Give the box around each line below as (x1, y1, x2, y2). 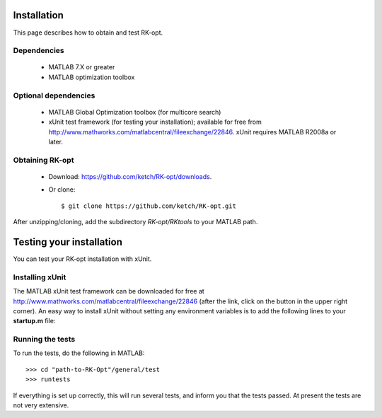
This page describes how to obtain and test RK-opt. (13, 28, 163, 37)
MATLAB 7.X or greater (48, 63, 115, 71)
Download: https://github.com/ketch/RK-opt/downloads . (48, 172, 212, 180)
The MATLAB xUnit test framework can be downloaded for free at (13, 287, 204, 296)
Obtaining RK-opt (13, 155, 74, 165)
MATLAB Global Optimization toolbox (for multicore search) (48, 108, 221, 116)
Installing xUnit (13, 272, 66, 282)
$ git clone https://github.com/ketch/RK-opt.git (61, 202, 237, 210)
